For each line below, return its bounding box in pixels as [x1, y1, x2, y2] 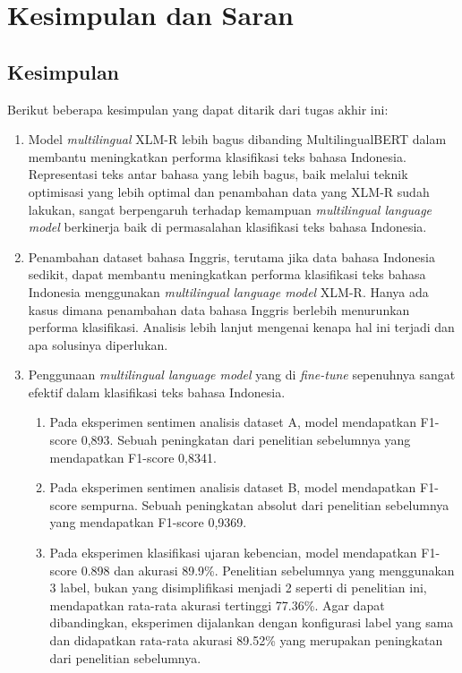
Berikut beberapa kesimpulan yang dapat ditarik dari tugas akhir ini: [7, 99, 389, 118]
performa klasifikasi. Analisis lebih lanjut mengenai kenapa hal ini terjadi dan [28, 318, 455, 336]
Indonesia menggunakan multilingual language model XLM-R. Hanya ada [28, 282, 429, 301]
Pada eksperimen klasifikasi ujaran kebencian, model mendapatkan [49, 543, 417, 562]
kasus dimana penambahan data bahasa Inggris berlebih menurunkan [28, 300, 410, 319]
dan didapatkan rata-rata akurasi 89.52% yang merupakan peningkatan [49, 631, 443, 650]
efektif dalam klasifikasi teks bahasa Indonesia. [28, 382, 286, 401]
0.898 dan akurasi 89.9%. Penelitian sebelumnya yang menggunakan [81, 560, 455, 579]
